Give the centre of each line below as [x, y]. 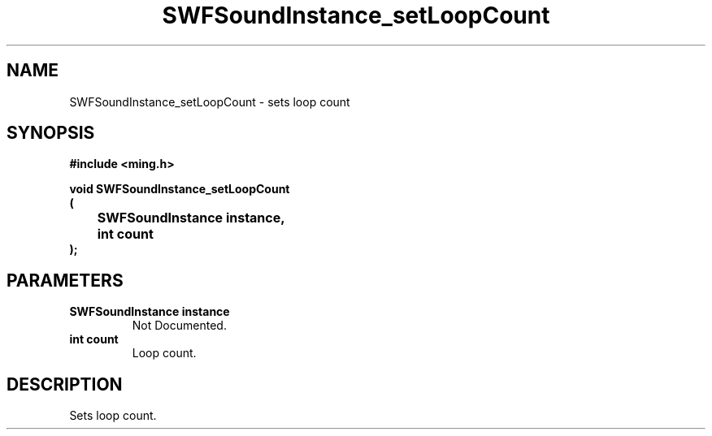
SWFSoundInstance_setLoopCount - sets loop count [210, 101]
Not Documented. [179, 326]
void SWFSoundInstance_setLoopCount [180, 189]
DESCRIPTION [65, 384]
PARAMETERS [65, 280]
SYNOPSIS [51, 133]
